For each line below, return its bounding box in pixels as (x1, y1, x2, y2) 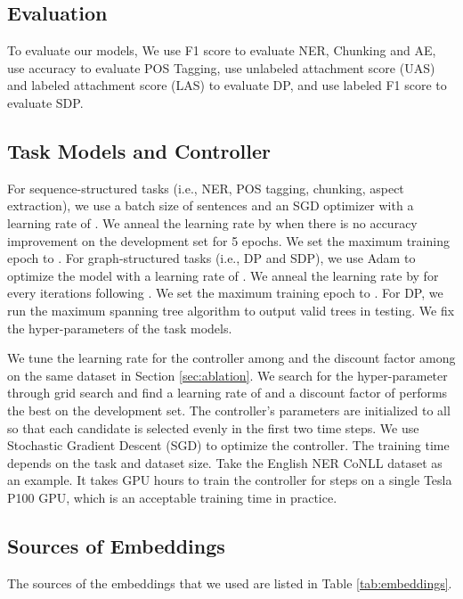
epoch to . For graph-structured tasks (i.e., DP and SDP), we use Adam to (7, 249, 416, 267)
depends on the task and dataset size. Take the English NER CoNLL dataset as (7, 453, 443, 472)
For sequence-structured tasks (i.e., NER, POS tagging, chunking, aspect (7, 178, 404, 197)
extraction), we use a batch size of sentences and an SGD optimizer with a (7, 196, 414, 215)
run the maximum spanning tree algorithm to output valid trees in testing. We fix (7, 300, 455, 319)
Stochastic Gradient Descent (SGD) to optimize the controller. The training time (7, 436, 450, 455)
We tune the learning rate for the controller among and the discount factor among (7, 349, 456, 367)
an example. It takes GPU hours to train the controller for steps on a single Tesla (7, 471, 452, 489)
